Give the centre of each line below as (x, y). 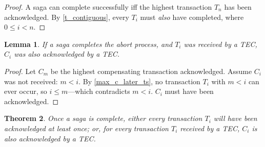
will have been (235, 118)
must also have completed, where (192, 17)
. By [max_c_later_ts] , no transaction (139, 81)
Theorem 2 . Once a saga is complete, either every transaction (103, 118)
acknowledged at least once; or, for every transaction (86, 128)
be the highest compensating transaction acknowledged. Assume (151, 71)
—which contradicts (99, 91)
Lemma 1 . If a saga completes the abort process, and (88, 44)
